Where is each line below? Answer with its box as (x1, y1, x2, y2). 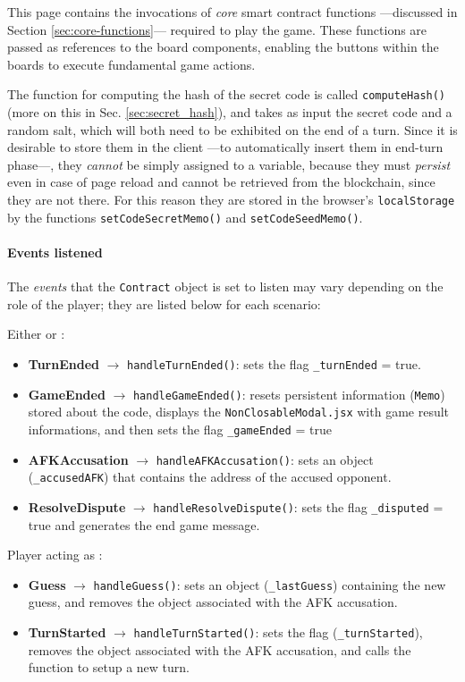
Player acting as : (7, 545, 103, 564)
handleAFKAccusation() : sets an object (156, 450, 374, 468)
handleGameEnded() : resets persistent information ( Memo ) (132, 384, 445, 403)
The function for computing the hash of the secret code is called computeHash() (7, 85, 446, 104)
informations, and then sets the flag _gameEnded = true (28, 419, 332, 438)
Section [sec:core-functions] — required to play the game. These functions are (7, 20, 427, 38)
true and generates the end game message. (28, 515, 260, 534)
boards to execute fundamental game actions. (7, 55, 256, 73)
